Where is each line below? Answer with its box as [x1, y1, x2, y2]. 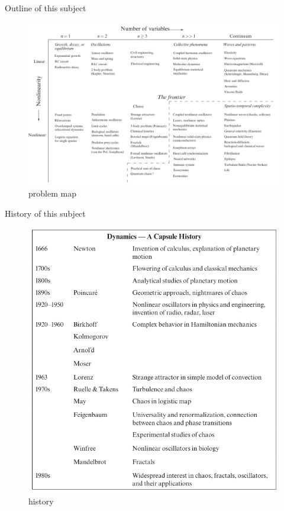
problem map [28, 187, 76, 200]
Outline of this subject [5, 2, 86, 14]
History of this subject [5, 207, 86, 219]
